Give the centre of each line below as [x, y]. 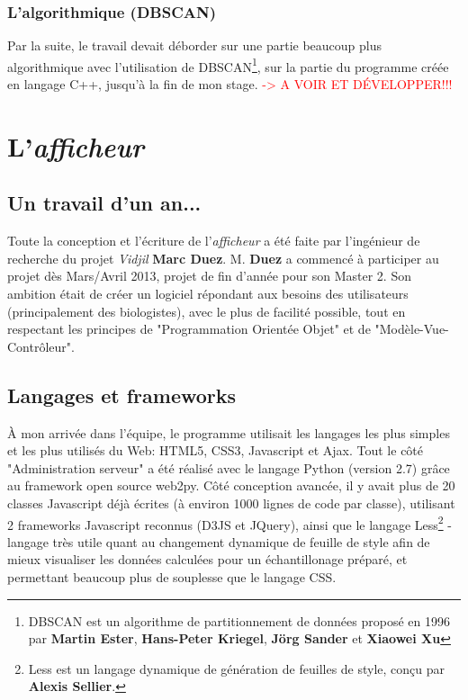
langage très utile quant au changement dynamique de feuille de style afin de [219, 541]
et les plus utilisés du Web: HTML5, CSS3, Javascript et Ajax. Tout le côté [216, 450]
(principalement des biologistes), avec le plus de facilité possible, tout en [207, 311]
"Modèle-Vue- [412, 329]
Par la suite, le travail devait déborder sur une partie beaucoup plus [195, 45]
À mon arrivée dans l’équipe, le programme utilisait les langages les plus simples [229, 432]
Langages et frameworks [122, 395]
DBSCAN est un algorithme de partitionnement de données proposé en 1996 [239, 620]
